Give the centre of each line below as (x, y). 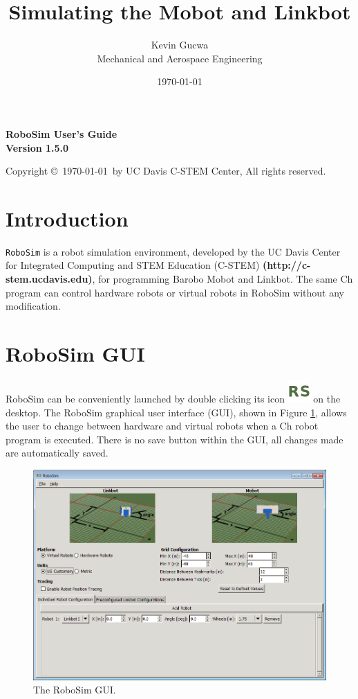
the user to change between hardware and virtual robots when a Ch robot (162, 426)
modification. (33, 306)
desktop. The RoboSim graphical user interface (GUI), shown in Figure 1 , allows (176, 412)
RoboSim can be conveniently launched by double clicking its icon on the (173, 398)
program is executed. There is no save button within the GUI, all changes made (175, 439)
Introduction (67, 218)
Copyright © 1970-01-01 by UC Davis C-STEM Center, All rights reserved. (166, 171)
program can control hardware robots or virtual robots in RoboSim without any (175, 292)
